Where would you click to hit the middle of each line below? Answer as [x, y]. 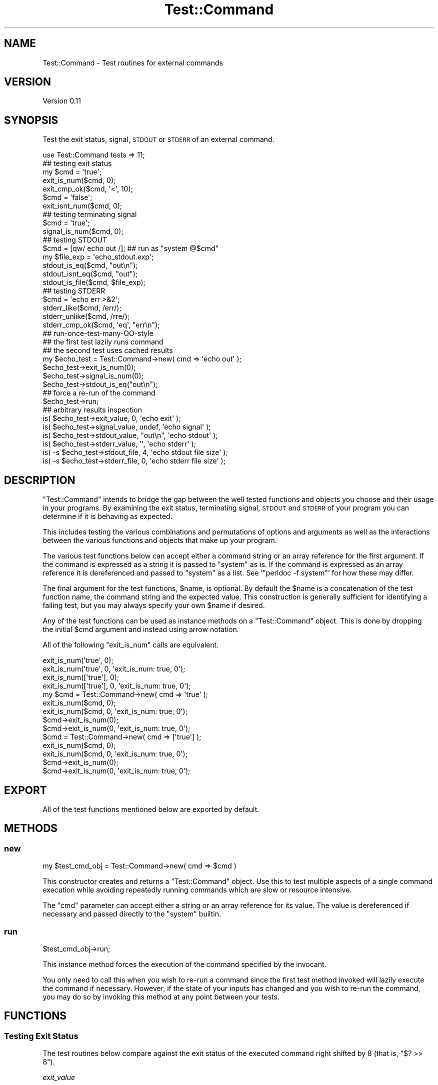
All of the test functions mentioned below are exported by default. [151, 809]
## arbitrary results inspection [92, 410]
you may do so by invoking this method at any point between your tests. [161, 996]
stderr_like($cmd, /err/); [82, 308]
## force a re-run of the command [99, 393]
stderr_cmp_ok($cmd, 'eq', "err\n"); [101, 325]
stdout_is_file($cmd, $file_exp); [94, 282]
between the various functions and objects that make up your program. [160, 540]
